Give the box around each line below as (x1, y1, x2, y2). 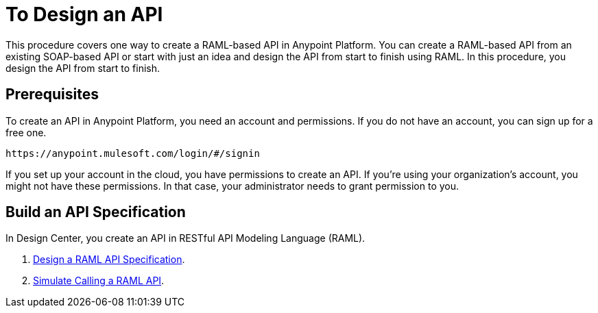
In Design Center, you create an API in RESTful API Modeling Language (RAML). (5, 232, 366, 245)
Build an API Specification (5, 203, 186, 221)
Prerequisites (5, 86, 99, 103)
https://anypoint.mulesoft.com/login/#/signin (5, 147, 260, 159)
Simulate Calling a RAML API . (33, 275, 165, 287)
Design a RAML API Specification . (33, 253, 185, 266)
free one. (5, 126, 47, 138)
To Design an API (5, 3, 163, 26)
